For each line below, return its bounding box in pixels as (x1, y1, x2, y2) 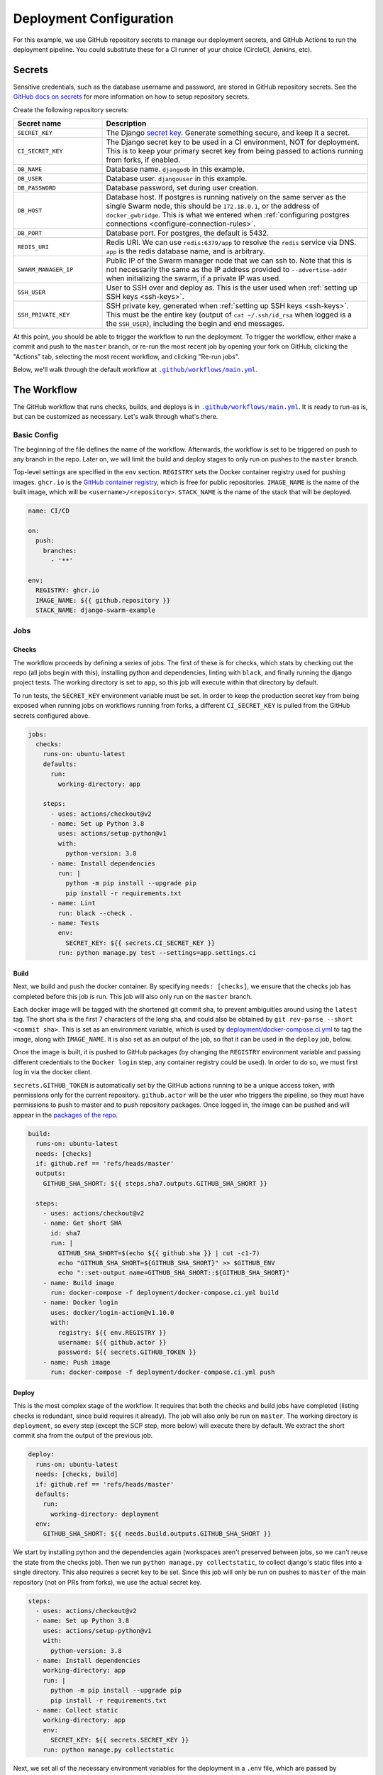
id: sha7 (50, 1229, 81, 1237)
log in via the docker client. (13, 1068, 92, 1076)
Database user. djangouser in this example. (106, 174, 248, 184)
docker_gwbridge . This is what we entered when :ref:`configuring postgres (106, 210, 350, 220)
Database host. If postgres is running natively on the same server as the (106, 192, 347, 202)
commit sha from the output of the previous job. (13, 1431, 153, 1440)
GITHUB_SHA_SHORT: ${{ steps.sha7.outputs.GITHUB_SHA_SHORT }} (43, 1179, 268, 1187)
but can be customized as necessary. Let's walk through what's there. (13, 413, 218, 421)
